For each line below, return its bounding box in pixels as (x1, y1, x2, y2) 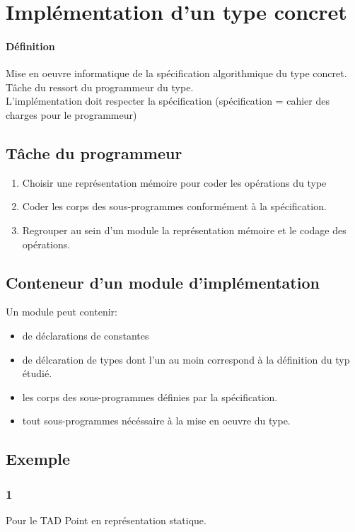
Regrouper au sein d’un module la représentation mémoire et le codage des (22, 222, 347, 237)
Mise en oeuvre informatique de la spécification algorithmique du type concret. (6, 66, 347, 81)
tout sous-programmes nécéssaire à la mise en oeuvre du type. (22, 413, 291, 428)
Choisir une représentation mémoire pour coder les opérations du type (22, 175, 327, 190)
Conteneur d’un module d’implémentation (6, 271, 320, 293)
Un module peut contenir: (6, 304, 117, 319)
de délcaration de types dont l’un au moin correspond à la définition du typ (22, 352, 350, 366)
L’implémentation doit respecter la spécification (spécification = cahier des (6, 93, 330, 108)
